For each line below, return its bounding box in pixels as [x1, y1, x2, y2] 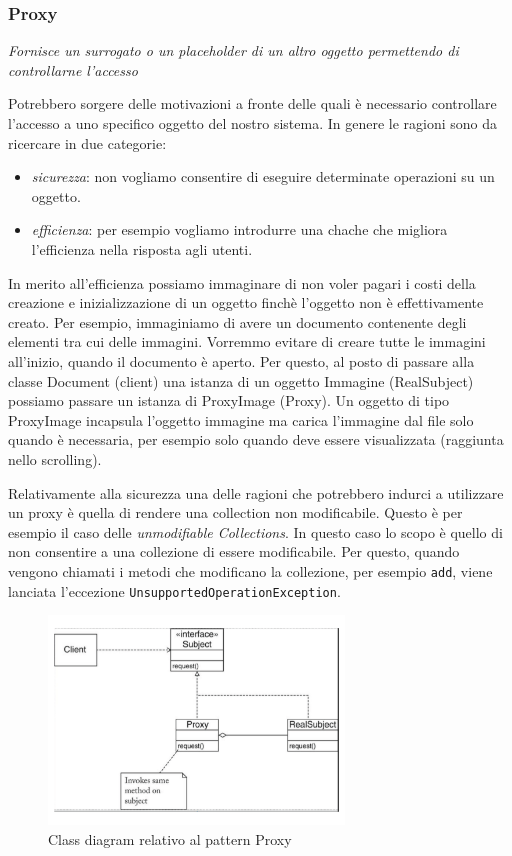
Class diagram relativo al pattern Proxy [48, 828, 292, 849]
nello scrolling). [8, 448, 102, 469]
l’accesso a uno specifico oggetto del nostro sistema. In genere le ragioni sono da [8, 113, 498, 133]
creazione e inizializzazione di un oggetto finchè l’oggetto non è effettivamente [8, 292, 484, 313]
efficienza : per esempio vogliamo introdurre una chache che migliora [31, 219, 448, 240]
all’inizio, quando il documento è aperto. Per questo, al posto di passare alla [8, 350, 475, 371]
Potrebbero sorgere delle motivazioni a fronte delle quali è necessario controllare [8, 93, 497, 114]
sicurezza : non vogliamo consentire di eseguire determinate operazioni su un [31, 166, 495, 187]
